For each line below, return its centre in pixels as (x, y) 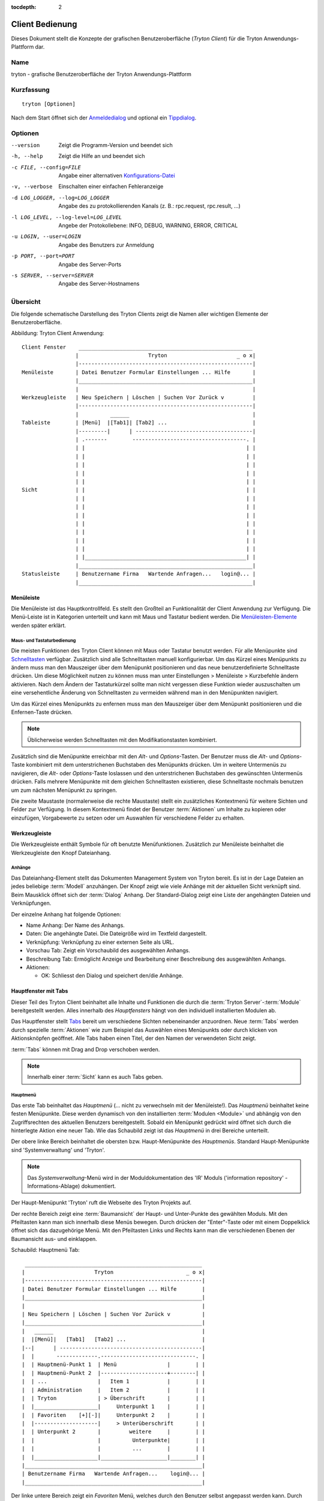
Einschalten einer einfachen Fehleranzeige (111, 187)
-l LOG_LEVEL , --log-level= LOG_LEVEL (67, 217)
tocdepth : (24, 7)
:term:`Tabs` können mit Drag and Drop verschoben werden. (85, 1049)
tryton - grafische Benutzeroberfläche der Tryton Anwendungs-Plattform (101, 74)
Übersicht (26, 302)
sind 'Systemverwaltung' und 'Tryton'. (58, 1150)
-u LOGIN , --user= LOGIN (46, 237)
